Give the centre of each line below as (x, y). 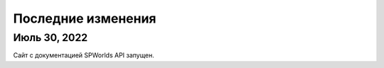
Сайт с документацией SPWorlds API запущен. (84, 55)
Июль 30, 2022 (50, 38)
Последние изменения (85, 18)
